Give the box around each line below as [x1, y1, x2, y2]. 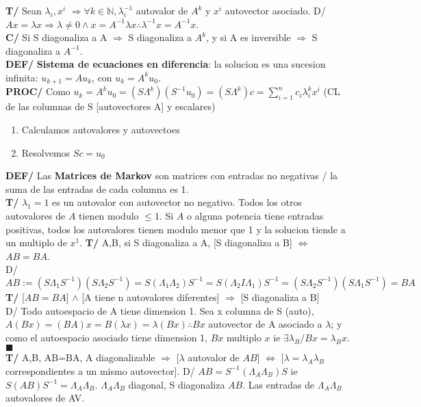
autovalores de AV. [5, 391, 85, 405]
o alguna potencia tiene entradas [186, 208, 324, 222]
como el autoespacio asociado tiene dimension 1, [5, 330, 207, 344]
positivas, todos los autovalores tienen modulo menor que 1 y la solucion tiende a [5, 222, 346, 236]
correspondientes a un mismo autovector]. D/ [5, 363, 195, 378]
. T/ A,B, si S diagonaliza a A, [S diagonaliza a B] [79, 235, 292, 250]
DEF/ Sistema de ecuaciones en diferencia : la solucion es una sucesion [5, 57, 326, 71]
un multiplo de [5, 235, 67, 250]
